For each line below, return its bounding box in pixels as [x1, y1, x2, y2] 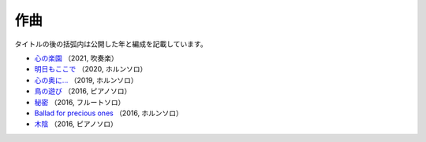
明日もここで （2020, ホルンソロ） [34, 64, 148, 74]
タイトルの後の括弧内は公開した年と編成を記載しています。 [14, 39, 208, 49]
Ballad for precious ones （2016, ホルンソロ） [34, 108, 183, 118]
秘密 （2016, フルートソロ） [34, 97, 125, 107]
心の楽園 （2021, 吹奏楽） [34, 53, 118, 63]
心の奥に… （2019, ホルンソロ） [34, 75, 138, 85]
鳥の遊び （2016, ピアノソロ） [34, 86, 132, 96]
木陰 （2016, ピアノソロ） [34, 119, 118, 129]
